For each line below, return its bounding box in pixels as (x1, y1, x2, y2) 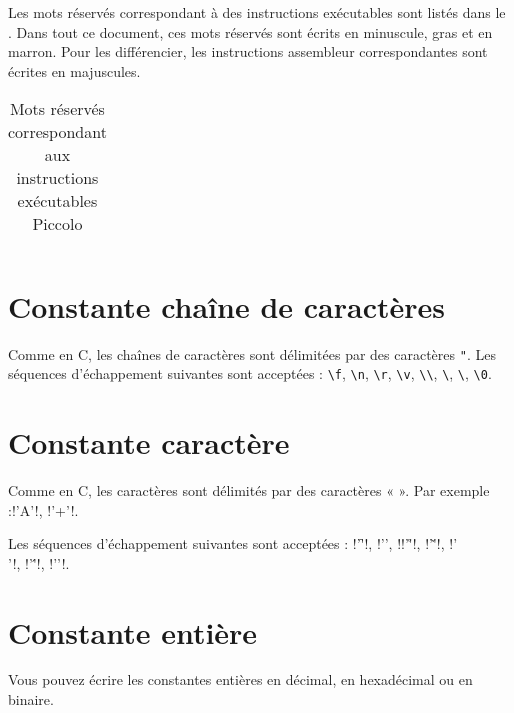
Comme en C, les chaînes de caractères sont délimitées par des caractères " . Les (8, 343, 496, 364)
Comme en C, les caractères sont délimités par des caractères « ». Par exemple (8, 479, 490, 500)
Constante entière (8, 611, 258, 652)
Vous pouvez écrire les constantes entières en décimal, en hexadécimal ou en (8, 669, 473, 690)
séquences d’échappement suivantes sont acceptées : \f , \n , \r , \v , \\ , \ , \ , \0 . (8, 363, 492, 384)
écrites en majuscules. (8, 60, 141, 81)
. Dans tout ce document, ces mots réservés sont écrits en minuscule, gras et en (8, 21, 493, 42)
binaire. (8, 689, 54, 710)
